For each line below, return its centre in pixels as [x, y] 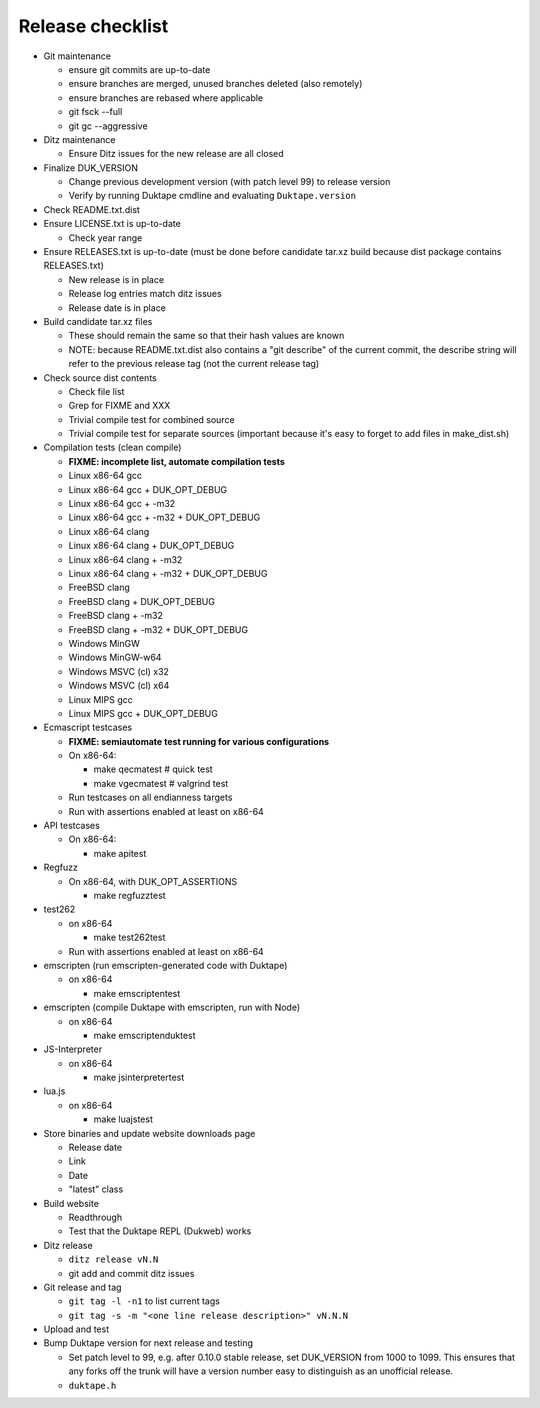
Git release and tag [82, 1287]
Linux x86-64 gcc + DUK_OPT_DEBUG [148, 489]
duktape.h [92, 1385]
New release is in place [116, 279]
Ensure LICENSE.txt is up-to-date [112, 224]
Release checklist [93, 26]
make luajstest [123, 1119]
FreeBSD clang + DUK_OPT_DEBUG [141, 601]
